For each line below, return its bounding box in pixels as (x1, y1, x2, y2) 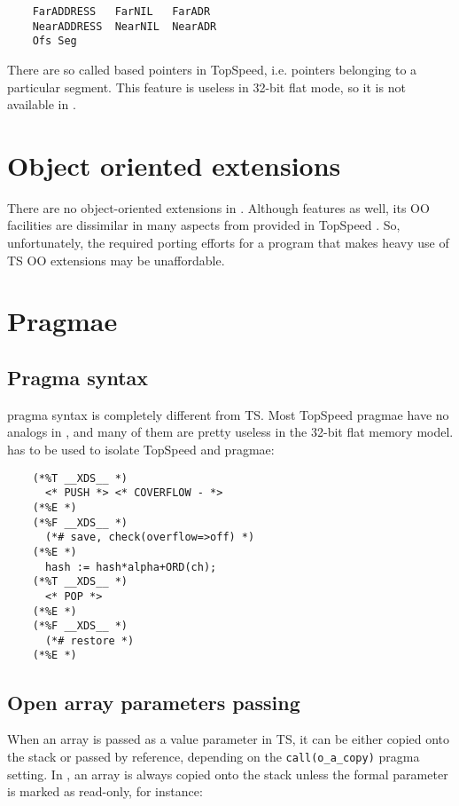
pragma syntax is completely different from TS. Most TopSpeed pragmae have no (7, 405, 449, 423)
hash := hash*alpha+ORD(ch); (44, 560, 217, 573)
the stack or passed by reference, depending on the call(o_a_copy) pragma (7, 747, 420, 765)
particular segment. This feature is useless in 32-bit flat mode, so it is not (7, 77, 406, 96)
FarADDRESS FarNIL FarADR (32, 5, 211, 18)
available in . (7, 95, 76, 114)
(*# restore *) (44, 634, 135, 647)
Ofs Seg (32, 35, 77, 48)
